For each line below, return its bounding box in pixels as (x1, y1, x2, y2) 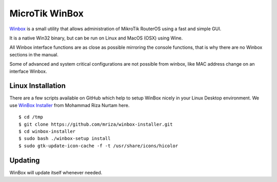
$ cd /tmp (18, 114, 43, 120)
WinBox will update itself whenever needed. (9, 169, 103, 175)
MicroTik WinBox (9, 8, 84, 19)
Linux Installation (9, 82, 66, 90)
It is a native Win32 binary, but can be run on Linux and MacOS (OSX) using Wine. (9, 35, 183, 41)
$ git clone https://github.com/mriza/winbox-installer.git (18, 121, 173, 127)
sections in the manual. (9, 51, 59, 57)
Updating (9, 156, 40, 165)
